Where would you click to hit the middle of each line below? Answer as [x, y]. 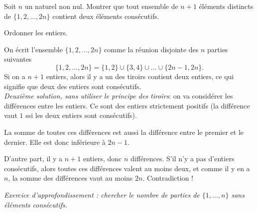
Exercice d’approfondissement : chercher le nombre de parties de [102, 194]
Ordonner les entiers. [36, 33]
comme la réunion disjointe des [151, 49]
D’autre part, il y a [33, 159]
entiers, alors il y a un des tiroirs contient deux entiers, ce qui [140, 76]
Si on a [15, 76]
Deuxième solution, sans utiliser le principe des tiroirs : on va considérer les [119, 96]
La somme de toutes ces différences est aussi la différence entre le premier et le [124, 132]
